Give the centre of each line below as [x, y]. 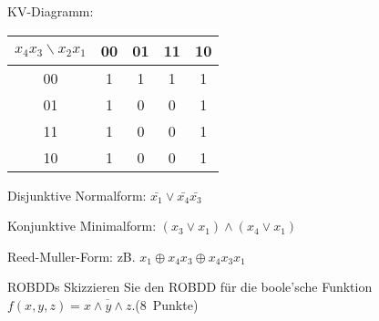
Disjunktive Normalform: [77, 195]
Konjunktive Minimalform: [82, 226]
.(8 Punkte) [165, 304]
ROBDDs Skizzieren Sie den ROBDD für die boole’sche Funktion [190, 287]
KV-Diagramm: [51, 11]
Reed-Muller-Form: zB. [72, 256]
